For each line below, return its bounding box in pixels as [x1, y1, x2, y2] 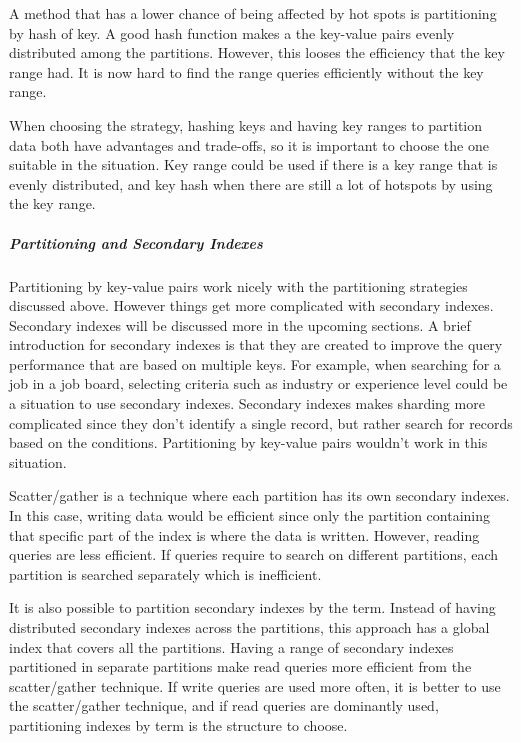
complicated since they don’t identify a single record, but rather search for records [9, 412, 513, 433]
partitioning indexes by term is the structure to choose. [9, 714, 348, 735]
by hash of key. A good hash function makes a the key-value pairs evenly [9, 22, 455, 43]
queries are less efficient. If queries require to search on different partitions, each [9, 544, 499, 565]
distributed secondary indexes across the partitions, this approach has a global [9, 617, 490, 637]
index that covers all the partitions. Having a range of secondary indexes [9, 636, 454, 657]
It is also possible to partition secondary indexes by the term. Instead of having [9, 597, 496, 618]
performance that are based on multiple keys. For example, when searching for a [9, 353, 501, 374]
